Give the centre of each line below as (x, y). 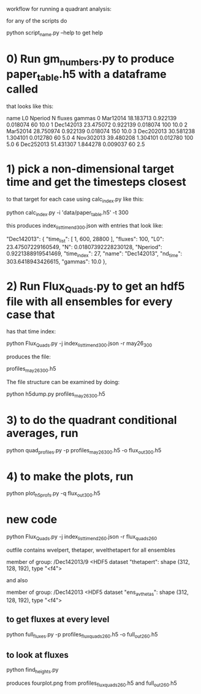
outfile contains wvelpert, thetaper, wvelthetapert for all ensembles (91, 550)
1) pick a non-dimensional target (90, 169)
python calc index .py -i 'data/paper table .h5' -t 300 (67, 213)
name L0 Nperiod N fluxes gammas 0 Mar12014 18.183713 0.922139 (92, 118)
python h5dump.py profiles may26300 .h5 (56, 394)
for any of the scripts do (37, 21)
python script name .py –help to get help (55, 33)
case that (31, 314)
